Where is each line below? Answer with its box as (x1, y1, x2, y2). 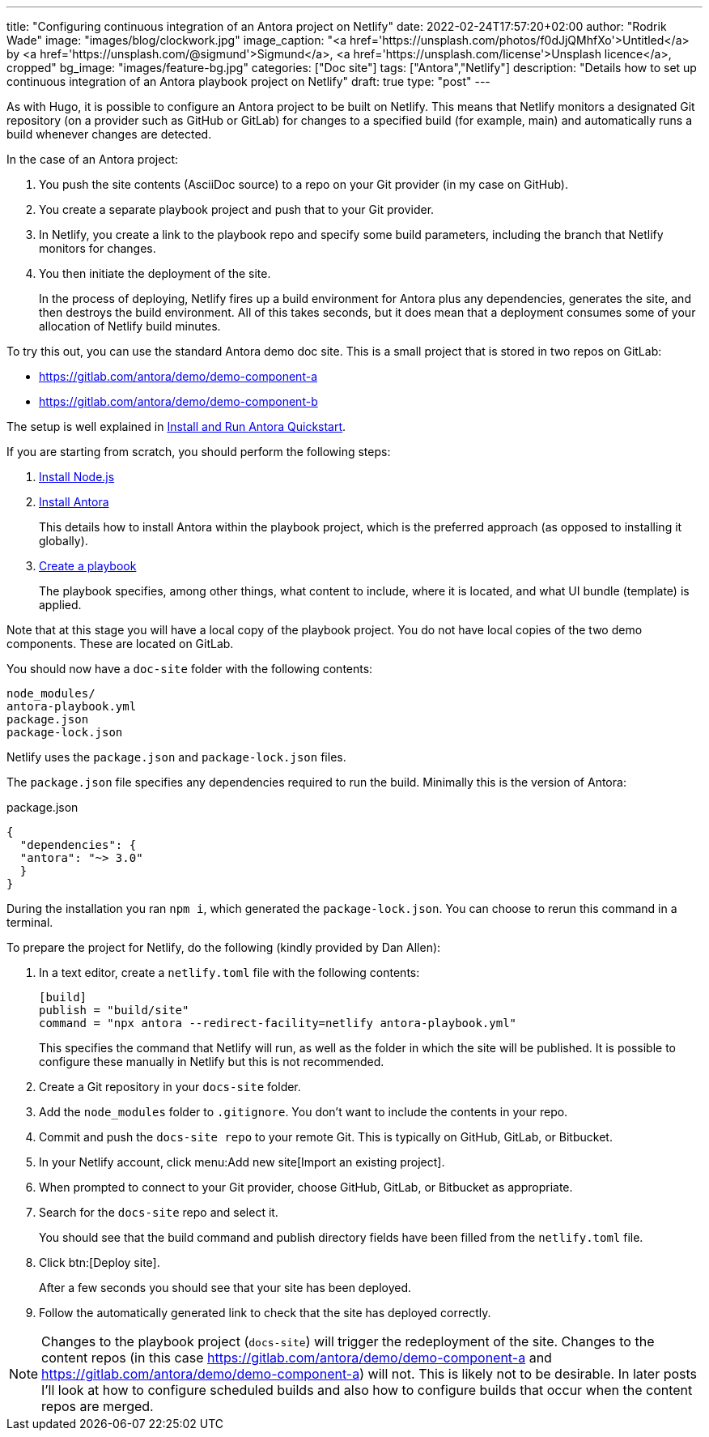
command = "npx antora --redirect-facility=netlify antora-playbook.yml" (39, 1017, 517, 1030)
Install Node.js (39, 470, 115, 484)
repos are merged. (41, 1398, 154, 1414)
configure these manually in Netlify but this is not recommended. (39, 1055, 384, 1068)
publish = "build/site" (39, 1004, 189, 1017)
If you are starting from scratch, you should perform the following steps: (6, 445, 391, 458)
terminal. (6, 915, 53, 929)
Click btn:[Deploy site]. (39, 1256, 160, 1269)
